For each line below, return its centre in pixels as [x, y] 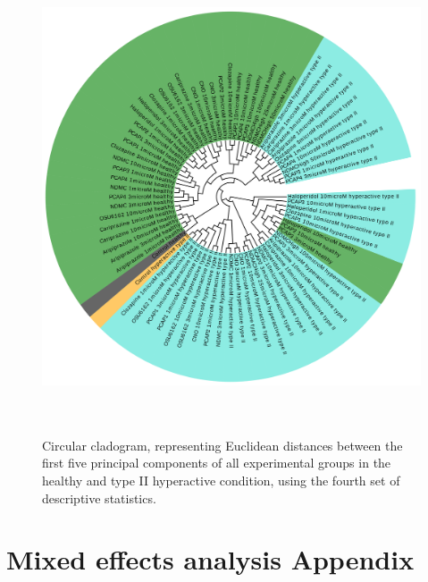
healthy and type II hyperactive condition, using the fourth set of [221, 480]
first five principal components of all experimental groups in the [217, 463]
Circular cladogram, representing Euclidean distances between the [222, 445]
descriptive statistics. [99, 498]
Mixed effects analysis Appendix [210, 559]
